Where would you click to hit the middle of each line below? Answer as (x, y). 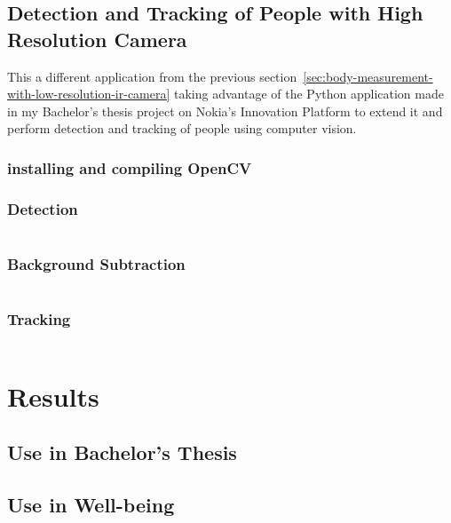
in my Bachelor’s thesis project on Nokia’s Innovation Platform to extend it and (225, 111)
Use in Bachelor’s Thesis (122, 452)
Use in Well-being (91, 505)
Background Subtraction (96, 263)
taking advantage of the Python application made (309, 94)
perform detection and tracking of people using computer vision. (182, 128)
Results (53, 396)
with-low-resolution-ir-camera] (89, 94)
